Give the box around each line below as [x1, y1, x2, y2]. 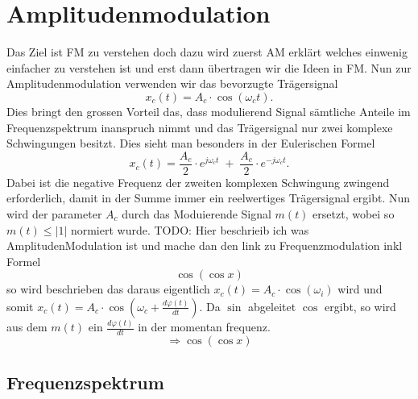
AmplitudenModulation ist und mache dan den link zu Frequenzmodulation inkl [6, 237, 403, 254]
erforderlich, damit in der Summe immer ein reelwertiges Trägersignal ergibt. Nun [6, 189, 411, 206]
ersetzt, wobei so [312, 205, 395, 222]
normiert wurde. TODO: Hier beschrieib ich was [70, 221, 309, 238]
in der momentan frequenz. [138, 318, 271, 335]
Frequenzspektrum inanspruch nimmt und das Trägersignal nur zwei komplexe [6, 118, 393, 135]
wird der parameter [6, 205, 102, 222]
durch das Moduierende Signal [122, 205, 271, 222]
